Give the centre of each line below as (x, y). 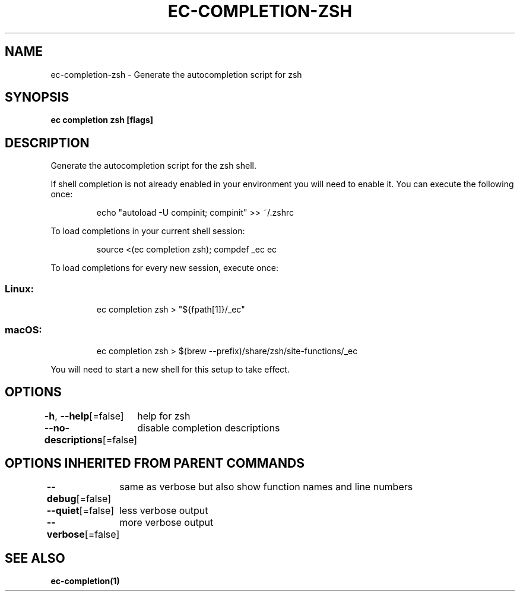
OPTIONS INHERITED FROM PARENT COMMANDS (155, 463)
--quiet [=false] (80, 511)
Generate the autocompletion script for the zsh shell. (153, 166)
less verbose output (164, 511)
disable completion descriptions (209, 428)
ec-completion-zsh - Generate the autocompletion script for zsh (176, 74)
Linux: (20, 288)
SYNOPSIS (37, 97)
